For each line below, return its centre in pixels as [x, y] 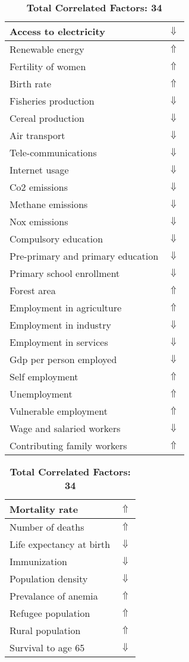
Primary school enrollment [65, 273]
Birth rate [31, 83]
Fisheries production [52, 101]
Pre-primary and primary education [84, 256]
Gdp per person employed [63, 359]
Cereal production [47, 118]
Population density [49, 579]
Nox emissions [39, 221]
